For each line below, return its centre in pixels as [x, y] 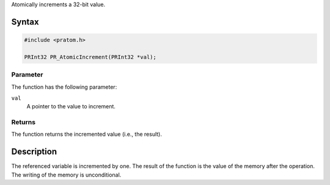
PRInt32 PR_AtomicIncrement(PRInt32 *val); [90, 57]
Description [34, 152]
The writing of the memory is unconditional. [66, 175]
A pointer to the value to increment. [71, 106]
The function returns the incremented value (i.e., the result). [86, 134]
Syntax [25, 22]
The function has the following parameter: [64, 87]
